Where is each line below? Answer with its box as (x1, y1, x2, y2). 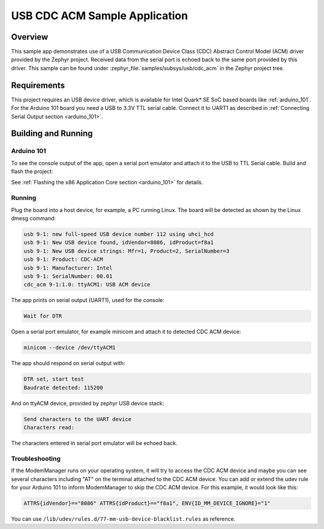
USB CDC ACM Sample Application (11, 9, 188, 22)
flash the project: (11, 168, 53, 175)
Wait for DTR (23, 313, 62, 319)
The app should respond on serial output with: (11, 360, 125, 367)
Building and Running (11, 128, 93, 139)
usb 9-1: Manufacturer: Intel (23, 264, 113, 271)
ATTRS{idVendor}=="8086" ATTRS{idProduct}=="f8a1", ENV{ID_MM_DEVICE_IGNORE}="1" (23, 500, 271, 507)
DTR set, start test (23, 376, 84, 382)
